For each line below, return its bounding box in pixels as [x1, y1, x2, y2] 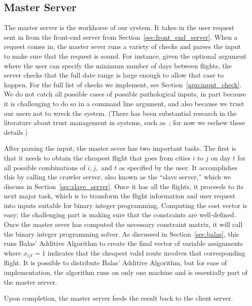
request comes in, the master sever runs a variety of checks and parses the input [4, 41, 241, 51]
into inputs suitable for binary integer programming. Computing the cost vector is [4, 200, 248, 210]
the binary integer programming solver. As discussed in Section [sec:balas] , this [4, 228, 239, 239]
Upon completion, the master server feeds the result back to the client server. [4, 293, 233, 303]
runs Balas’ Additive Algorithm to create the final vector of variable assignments [4, 238, 243, 248]
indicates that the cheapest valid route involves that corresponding [47, 247, 245, 258]
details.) [4, 127, 28, 137]
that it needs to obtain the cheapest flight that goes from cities [4, 152, 191, 162]
